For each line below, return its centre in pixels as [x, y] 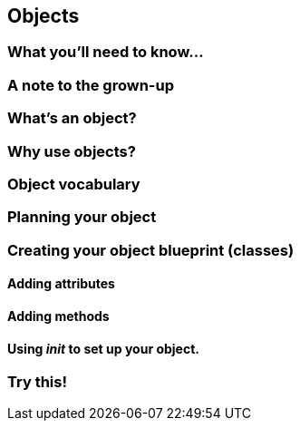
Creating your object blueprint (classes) [151, 250]
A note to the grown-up [91, 85]
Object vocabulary [74, 184]
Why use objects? [72, 151]
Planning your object [82, 217]
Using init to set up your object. [103, 348]
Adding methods [58, 316]
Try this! [37, 382]
